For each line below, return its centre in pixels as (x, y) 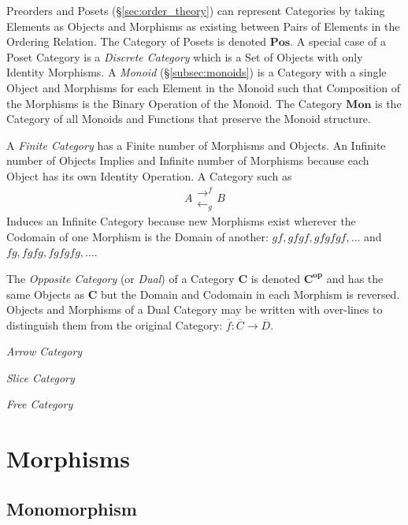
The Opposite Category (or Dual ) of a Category (121, 278)
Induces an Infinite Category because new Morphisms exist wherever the (181, 221)
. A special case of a (338, 41)
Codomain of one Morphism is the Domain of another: (137, 236)
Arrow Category (45, 351)
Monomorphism (72, 508)
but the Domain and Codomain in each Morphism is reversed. (250, 294)
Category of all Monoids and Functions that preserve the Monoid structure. (189, 119)
